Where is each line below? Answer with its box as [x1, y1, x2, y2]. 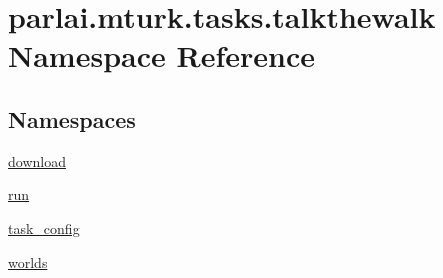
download [8, 150, 66, 171]
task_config [8, 217, 80, 238]
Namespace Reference [8, 35, 315, 76]
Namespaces [8, 103, 136, 134]
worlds [8, 251, 48, 272]
